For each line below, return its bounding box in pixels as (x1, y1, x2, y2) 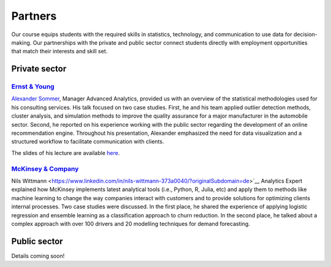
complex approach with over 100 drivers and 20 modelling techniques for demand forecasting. (11, 220, 251, 227)
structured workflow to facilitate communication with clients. (11, 138, 164, 145)
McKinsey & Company (11, 164, 79, 173)
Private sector (11, 64, 67, 74)
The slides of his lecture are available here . (11, 149, 120, 156)
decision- (293, 31, 318, 38)
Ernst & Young (11, 83, 55, 91)
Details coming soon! (11, 252, 65, 260)
